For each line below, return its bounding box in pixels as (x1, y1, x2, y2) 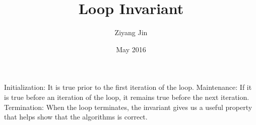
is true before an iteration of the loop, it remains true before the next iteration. (4, 91, 249, 102)
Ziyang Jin (114, 27, 148, 38)
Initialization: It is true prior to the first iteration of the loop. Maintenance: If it (4, 82, 252, 92)
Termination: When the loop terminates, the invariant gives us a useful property (4, 101, 252, 112)
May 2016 (116, 44, 146, 54)
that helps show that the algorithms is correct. (4, 111, 148, 122)
